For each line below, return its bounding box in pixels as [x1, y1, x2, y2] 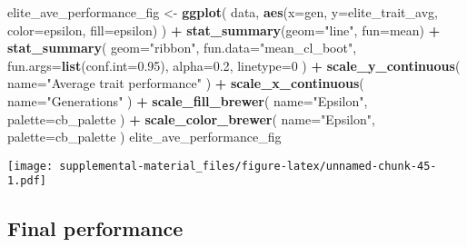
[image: [7, 159, 54, 173]
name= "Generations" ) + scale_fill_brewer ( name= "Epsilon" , [7, 91, 368, 110]
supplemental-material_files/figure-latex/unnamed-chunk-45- [59, 159, 437, 173]
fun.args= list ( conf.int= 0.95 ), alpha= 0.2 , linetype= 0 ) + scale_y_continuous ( [7, 55, 461, 74]
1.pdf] [7, 174, 46, 188]
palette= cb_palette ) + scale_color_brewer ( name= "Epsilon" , [7, 109, 375, 128]
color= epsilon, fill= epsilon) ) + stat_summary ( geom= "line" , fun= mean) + [7, 20, 441, 39]
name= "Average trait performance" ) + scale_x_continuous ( [7, 74, 364, 93]
